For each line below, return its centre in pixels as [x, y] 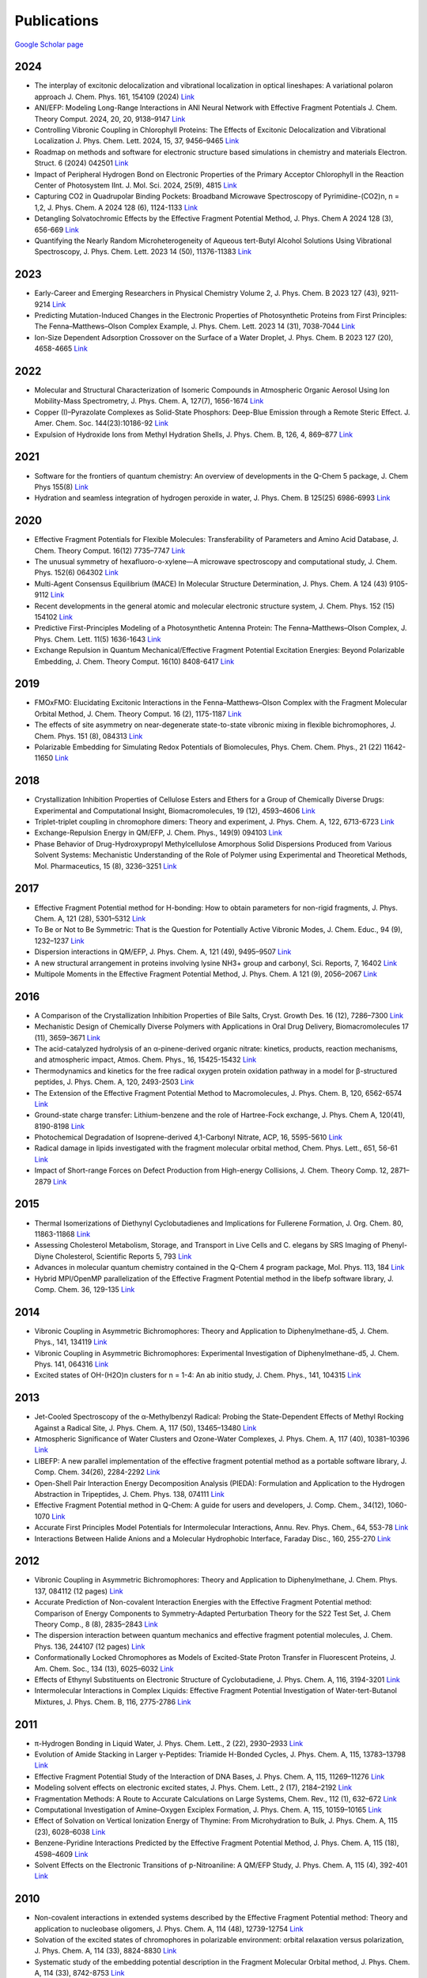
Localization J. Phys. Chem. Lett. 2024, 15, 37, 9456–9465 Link [137, 141]
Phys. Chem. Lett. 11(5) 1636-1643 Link [98, 639]
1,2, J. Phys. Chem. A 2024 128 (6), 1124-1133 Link [116, 207]
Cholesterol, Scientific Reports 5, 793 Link [123, 1256]
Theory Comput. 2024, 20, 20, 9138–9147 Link [110, 119]
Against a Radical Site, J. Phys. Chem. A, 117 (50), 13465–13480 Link [145, 1427]
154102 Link [54, 616]
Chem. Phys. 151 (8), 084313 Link [89, 736]
